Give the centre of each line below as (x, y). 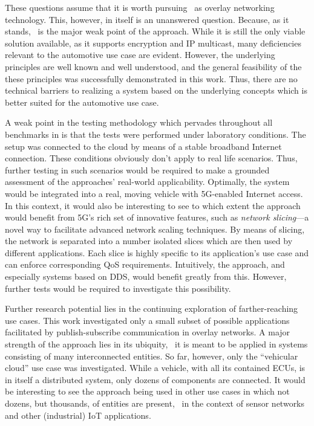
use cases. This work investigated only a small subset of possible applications (147, 320)
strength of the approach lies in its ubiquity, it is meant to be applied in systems (156, 344)
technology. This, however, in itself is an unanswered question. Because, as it (147, 19)
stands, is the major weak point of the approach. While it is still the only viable (155, 31)
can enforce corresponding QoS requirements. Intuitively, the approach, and (145, 264)
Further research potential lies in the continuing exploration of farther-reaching (152, 308)
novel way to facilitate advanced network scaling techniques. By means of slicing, (155, 229)
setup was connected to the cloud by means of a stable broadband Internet (143, 146)
